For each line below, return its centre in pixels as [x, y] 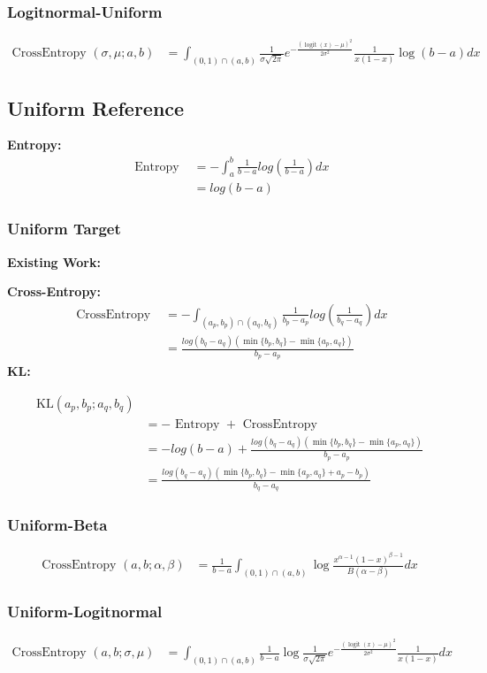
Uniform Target [64, 229]
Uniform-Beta [57, 525]
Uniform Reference [96, 107]
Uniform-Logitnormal [85, 612]
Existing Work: [54, 261]
